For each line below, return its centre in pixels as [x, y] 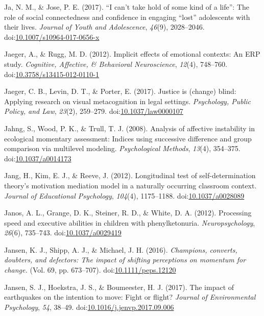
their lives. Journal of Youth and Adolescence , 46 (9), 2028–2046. [104, 27]
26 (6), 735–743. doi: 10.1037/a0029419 [63, 233]
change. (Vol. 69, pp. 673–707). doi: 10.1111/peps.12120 [90, 270]
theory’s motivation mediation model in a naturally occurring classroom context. [130, 185]
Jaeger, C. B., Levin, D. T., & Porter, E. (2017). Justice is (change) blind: [120, 91]
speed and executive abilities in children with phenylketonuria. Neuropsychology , [130, 222]
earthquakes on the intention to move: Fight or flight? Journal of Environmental [130, 297]
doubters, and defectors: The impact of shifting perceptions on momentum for [125, 260]
